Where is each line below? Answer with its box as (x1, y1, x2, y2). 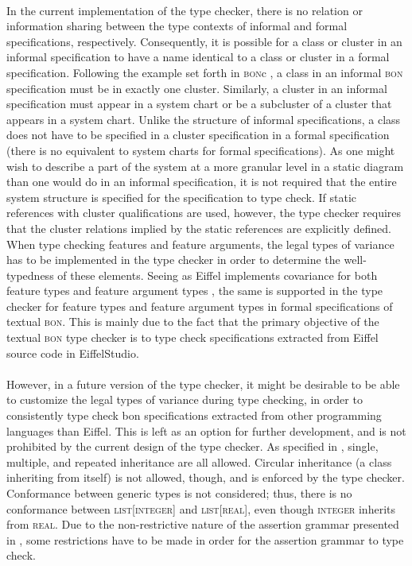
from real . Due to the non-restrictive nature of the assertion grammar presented (6, 516, 399, 533)
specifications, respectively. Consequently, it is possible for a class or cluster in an (6, 33, 402, 49)
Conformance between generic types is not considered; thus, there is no (6, 485, 352, 501)
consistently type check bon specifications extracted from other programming (6, 407, 382, 424)
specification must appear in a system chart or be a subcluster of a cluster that (6, 95, 392, 112)
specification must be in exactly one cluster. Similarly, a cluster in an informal (6, 79, 387, 96)
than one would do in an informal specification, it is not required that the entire (6, 173, 397, 190)
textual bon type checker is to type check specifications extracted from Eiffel (6, 329, 379, 346)
